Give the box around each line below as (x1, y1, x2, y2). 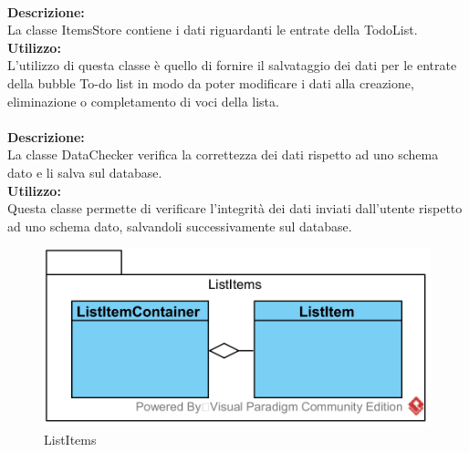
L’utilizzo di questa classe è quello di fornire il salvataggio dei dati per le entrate (7, 56, 457, 75)
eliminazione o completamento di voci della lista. (7, 91, 279, 110)
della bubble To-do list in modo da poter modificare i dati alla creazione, (7, 73, 414, 92)
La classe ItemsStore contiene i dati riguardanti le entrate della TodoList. (7, 20, 418, 39)
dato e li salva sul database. (7, 162, 162, 181)
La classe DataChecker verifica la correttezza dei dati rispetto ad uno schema (7, 145, 439, 164)
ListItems (44, 430, 97, 448)
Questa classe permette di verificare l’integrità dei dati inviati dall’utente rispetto (7, 199, 463, 218)
